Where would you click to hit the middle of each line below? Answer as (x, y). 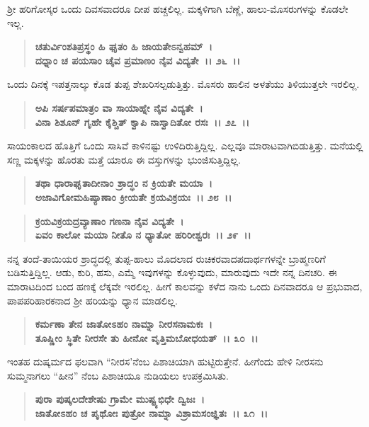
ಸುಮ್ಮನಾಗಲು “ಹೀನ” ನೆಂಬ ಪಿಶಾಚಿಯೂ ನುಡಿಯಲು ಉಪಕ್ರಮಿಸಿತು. (118, 375)
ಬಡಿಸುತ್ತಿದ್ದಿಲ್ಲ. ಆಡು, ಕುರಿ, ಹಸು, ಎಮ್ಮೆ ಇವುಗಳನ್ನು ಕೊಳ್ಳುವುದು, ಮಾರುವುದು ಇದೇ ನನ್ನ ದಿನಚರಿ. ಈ (172, 272)
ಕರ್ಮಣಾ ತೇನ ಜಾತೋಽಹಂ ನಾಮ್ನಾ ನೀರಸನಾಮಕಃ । (124, 324)
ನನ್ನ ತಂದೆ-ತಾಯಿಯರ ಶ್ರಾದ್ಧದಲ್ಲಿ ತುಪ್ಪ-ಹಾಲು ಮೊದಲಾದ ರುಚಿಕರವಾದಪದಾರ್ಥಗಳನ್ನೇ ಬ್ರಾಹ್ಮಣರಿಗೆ (166, 258)
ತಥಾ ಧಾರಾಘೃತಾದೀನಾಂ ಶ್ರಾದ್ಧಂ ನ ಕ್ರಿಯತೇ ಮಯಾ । (124, 183)
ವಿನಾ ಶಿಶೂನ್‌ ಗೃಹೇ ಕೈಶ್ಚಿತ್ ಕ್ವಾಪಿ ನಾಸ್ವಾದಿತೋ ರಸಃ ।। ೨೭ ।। (142, 121)
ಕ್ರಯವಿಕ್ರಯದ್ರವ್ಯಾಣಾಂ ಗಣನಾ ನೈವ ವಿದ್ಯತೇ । (109, 221)
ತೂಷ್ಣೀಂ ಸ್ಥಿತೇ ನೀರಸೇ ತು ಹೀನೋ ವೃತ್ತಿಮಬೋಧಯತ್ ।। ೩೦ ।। (147, 337)
